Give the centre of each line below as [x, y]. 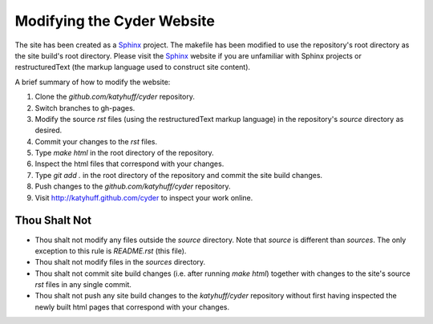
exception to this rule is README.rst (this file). [111, 251]
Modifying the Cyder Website [115, 21]
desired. [49, 130]
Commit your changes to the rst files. [96, 141]
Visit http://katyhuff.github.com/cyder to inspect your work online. [144, 197]
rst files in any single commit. [83, 285]
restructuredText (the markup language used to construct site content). [133, 67]
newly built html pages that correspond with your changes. [132, 307]
